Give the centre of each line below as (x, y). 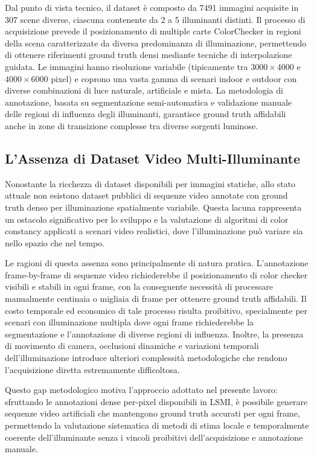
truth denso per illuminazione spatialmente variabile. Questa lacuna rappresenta (153, 207)
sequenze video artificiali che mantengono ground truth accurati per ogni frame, (152, 413)
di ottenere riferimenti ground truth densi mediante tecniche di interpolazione (149, 55)
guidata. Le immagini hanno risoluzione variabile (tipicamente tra (127, 66)
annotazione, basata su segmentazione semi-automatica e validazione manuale (149, 102)
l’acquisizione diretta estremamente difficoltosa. (92, 369)
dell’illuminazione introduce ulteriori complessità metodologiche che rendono (146, 358)
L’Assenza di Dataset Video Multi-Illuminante (153, 158)
